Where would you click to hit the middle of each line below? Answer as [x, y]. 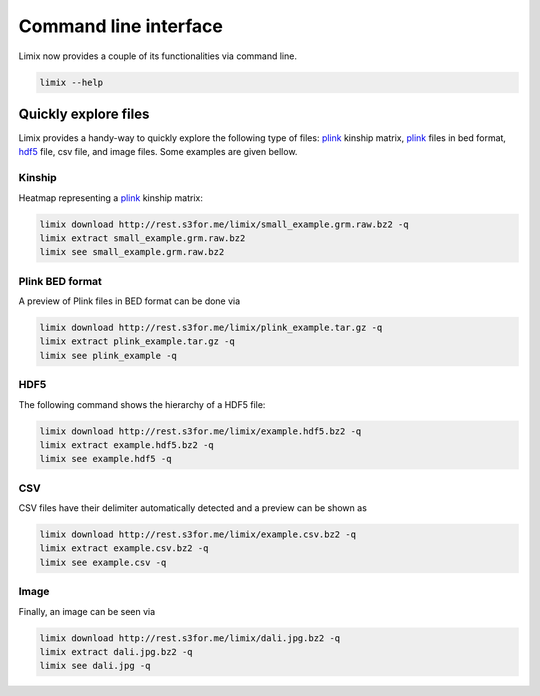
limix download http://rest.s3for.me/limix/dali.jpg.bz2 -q [190, 638]
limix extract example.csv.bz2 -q [124, 548]
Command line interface [121, 26]
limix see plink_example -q [108, 355]
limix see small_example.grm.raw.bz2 [132, 252]
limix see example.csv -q [103, 562]
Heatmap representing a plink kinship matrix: [111, 197]
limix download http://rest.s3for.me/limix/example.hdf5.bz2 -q [200, 431]
